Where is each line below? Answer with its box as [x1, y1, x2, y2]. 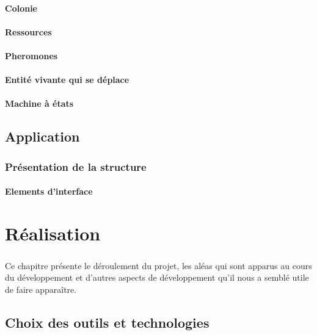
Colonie [5, 1, 37, 14]
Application [5, 127, 80, 146]
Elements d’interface [5, 185, 93, 198]
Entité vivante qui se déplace [5, 73, 129, 86]
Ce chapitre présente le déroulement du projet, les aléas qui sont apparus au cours [5, 259, 312, 272]
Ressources [5, 25, 52, 38]
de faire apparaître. [5, 283, 77, 295]
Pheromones [5, 49, 58, 62]
